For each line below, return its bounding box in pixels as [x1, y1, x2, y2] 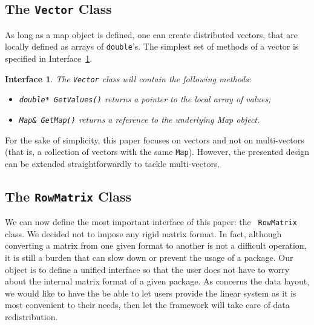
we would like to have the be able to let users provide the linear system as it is [5, 286, 296, 299]
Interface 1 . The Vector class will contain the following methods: [5, 72, 252, 85]
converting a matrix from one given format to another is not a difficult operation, [5, 239, 307, 252]
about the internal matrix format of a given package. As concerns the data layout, [5, 275, 310, 287]
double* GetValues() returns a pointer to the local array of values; [19, 93, 271, 105]
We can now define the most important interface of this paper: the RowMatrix [5, 215, 297, 228]
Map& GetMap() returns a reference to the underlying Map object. [19, 113, 260, 125]
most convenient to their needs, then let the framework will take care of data [5, 298, 290, 311]
